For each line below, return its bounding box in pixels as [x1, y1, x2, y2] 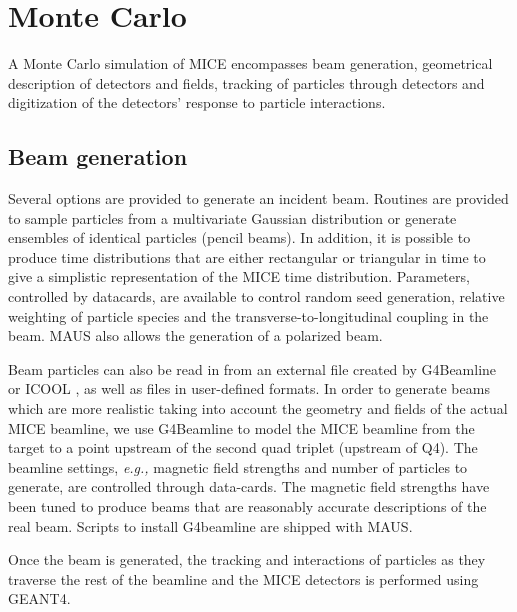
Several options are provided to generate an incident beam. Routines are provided [8, 188, 509, 209]
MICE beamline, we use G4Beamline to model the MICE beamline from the [8, 417, 475, 438]
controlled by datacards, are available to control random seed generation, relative [8, 286, 505, 307]
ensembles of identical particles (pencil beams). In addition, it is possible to [8, 227, 471, 248]
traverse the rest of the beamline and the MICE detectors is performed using [8, 568, 479, 589]
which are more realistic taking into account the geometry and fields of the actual [8, 398, 508, 419]
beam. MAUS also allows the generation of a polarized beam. [8, 325, 383, 346]
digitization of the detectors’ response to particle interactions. [8, 92, 386, 113]
